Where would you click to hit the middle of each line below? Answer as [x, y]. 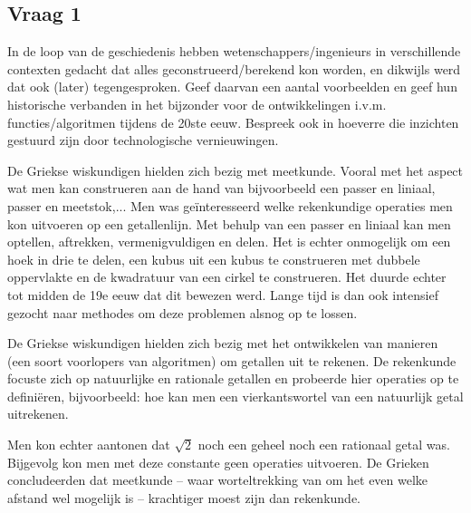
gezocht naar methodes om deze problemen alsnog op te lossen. [183, 312]
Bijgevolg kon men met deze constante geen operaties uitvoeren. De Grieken [218, 462]
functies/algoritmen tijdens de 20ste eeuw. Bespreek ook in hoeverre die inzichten [233, 122]
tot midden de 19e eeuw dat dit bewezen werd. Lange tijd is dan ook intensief [223, 294]
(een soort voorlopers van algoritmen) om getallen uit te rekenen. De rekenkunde [232, 360]
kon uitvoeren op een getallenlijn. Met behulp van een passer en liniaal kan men [229, 223]
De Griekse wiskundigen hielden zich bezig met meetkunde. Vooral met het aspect [235, 170]
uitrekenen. [38, 414]
